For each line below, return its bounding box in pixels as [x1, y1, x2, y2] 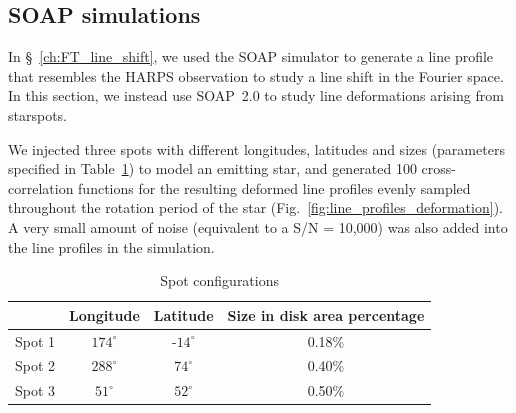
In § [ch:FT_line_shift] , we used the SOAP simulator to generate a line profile [8, 46, 494, 67]
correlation [8, 177, 74, 198]
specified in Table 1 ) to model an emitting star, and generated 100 [8, 158, 417, 179]
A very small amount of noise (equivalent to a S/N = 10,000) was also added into [8, 216, 508, 237]
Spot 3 [15, 380, 56, 401]
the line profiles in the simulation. [8, 236, 215, 257]
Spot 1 [15, 330, 56, 351]
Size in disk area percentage [227, 304, 425, 325]
